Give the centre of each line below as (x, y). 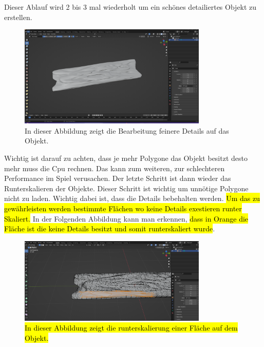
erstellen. (18, 17)
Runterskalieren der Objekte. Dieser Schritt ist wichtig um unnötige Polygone (126, 188)
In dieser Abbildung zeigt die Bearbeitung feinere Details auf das (127, 130)
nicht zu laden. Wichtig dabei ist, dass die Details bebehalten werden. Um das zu (132, 198)
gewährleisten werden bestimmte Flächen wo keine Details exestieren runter (123, 208)
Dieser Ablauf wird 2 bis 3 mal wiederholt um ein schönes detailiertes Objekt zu (130, 7)
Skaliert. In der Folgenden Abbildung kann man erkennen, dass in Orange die (126, 218)
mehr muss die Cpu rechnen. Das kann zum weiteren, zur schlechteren (115, 168)
